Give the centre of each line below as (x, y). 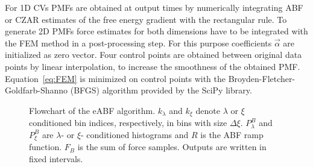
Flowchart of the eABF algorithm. (92, 110)
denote (208, 110)
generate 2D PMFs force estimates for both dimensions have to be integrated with (156, 31)
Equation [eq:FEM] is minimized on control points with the (115, 78)
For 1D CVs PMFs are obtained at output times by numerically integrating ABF (154, 7)
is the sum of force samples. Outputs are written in (172, 147)
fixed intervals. (56, 158)
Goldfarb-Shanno (36, 90)
